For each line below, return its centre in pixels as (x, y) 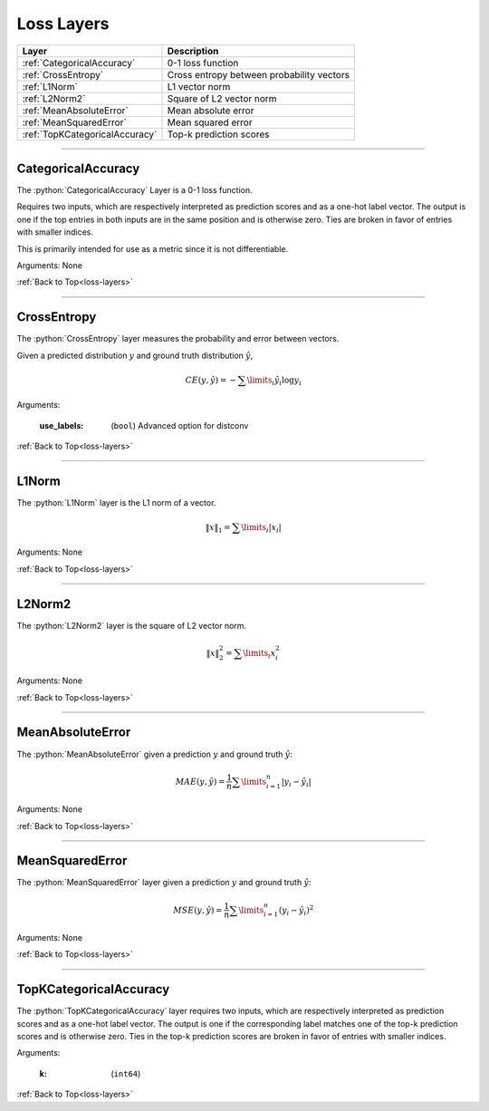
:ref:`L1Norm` (50, 86)
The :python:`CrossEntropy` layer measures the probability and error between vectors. (178, 339)
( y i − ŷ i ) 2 (296, 910)
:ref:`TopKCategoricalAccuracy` (90, 134)
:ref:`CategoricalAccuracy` (79, 63)
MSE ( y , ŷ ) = (198, 910)
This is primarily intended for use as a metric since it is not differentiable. (153, 248)
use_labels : (62, 425)
